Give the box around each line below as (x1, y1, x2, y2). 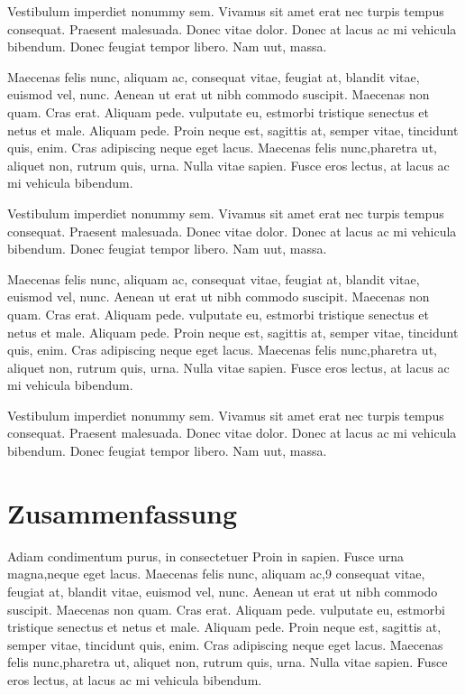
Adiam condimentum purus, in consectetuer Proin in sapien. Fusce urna (7, 546, 404, 565)
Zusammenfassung (7, 494, 238, 531)
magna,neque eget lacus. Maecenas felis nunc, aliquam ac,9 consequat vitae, (7, 564, 425, 583)
